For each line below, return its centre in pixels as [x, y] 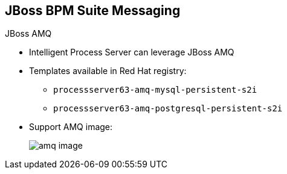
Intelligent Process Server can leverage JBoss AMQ [132, 52]
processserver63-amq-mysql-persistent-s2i [155, 90]
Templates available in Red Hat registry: [108, 71]
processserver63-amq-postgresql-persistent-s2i [168, 109]
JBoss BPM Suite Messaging [93, 11]
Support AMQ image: [71, 127]
